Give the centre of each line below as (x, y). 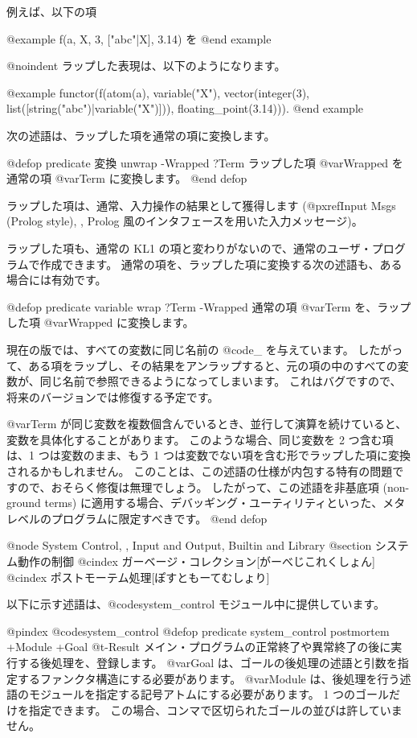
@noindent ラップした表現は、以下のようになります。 (146, 66)
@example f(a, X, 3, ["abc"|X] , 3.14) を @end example (139, 38)
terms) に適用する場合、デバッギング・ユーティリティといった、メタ (225, 503)
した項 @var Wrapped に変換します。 (100, 322)
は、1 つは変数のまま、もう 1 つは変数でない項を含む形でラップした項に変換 (209, 455)
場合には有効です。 (57, 280)
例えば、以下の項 (51, 11)
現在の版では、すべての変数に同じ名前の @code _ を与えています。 (180, 349)
